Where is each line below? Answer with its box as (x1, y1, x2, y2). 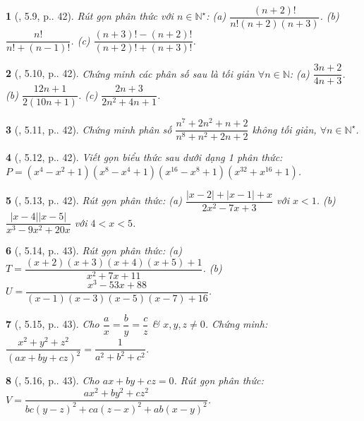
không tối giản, (252, 121, 317, 136)
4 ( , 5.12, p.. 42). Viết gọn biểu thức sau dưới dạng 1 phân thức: (6, 150, 283, 165)
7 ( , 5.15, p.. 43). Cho (6, 316, 99, 331)
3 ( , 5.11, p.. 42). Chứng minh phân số (6, 121, 172, 136)
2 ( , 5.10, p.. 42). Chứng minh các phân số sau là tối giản (6, 66, 255, 81)
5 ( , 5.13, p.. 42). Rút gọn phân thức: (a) (6, 193, 182, 208)
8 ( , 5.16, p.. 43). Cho (6, 373, 99, 388)
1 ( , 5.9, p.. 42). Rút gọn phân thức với (6, 8, 174, 23)
